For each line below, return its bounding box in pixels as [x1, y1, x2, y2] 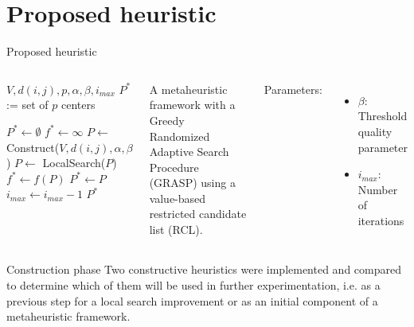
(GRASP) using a [149, 174, 236, 191]
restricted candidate [149, 205, 247, 222]
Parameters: [264, 80, 322, 97]
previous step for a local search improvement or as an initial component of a [6, 292, 378, 309]
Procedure [149, 158, 199, 175]
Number [357, 181, 398, 197]
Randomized [149, 127, 210, 144]
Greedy [149, 111, 185, 128]
